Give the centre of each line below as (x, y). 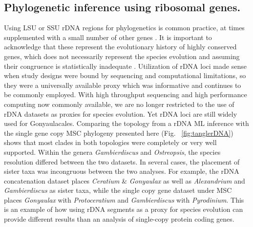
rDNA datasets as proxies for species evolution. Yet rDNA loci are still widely (121, 113)
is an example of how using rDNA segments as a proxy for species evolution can (124, 209)
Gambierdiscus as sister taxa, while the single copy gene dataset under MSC (118, 190)
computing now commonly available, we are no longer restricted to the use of (119, 104)
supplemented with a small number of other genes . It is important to (108, 37)
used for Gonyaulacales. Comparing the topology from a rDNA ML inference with (126, 123)
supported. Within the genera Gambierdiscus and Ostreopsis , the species (112, 152)
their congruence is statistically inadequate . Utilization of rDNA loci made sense (125, 66)
